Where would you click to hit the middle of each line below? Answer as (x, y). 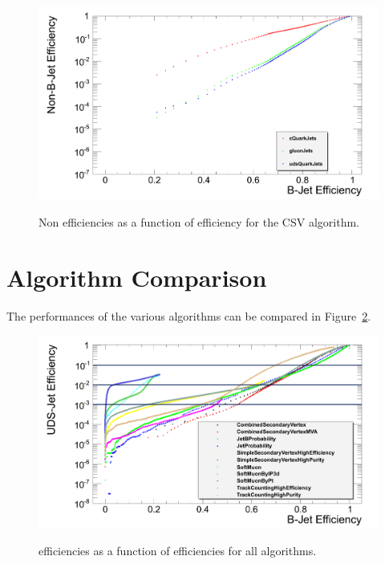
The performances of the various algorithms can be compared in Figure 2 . (189, 315)
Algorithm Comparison (137, 277)
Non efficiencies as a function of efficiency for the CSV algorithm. (199, 221)
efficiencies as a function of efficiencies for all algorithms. (178, 551)
